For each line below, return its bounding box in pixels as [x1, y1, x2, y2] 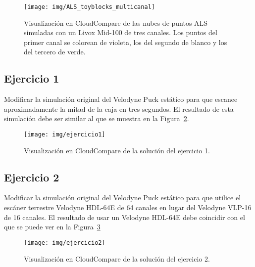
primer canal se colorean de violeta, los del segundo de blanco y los [24, 37, 227, 47]
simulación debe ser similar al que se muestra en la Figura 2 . [4, 113, 189, 124]
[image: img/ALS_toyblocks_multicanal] [24, 3, 155, 10]
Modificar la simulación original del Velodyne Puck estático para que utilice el [4, 192, 241, 203]
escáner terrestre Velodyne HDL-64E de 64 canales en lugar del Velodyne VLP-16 [4, 202, 252, 213]
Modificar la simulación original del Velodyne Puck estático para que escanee [4, 94, 238, 104]
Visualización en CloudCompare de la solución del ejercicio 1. [24, 145, 210, 155]
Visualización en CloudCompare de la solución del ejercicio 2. [24, 253, 210, 264]
